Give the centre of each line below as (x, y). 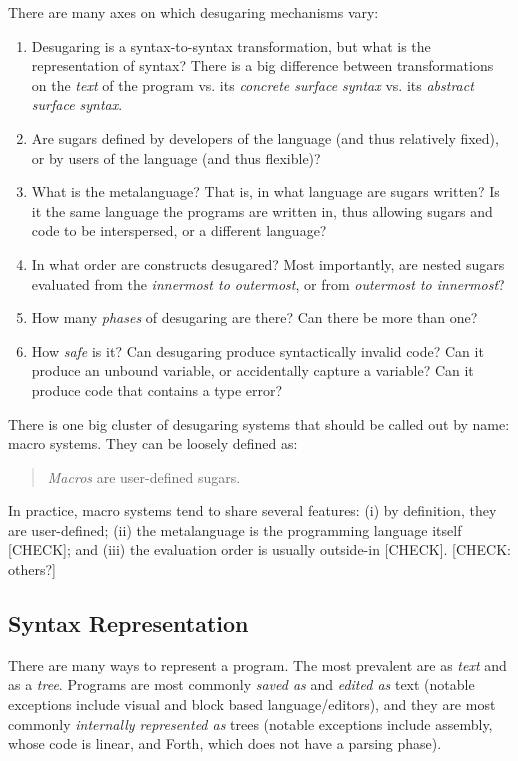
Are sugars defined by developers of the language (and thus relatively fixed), (265, 137)
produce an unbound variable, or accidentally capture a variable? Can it (252, 370)
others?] (32, 569)
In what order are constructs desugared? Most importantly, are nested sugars (268, 263)
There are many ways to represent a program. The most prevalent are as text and (257, 664)
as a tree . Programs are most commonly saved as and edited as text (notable (241, 684)
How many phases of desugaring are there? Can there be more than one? (254, 317)
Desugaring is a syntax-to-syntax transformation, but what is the (231, 45)
